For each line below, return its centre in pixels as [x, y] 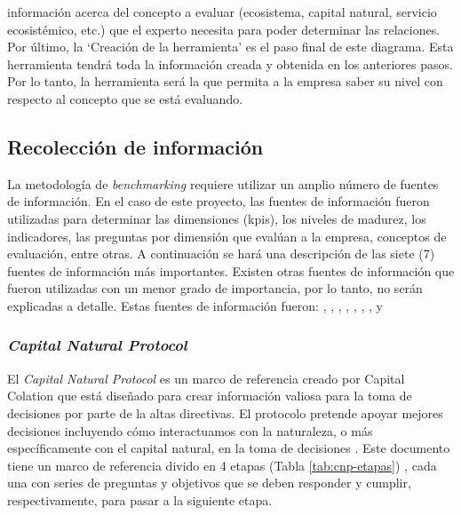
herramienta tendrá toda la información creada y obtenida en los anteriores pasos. [230, 63]
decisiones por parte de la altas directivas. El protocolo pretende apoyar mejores [225, 412]
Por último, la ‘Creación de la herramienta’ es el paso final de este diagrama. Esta [230, 47]
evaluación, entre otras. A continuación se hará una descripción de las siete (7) [221, 254]
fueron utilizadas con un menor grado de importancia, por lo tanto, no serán [215, 288]
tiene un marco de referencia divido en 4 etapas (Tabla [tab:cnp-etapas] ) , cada [222, 465]
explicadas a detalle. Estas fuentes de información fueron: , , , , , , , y [195, 305]
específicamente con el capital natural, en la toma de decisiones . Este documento [229, 448]
